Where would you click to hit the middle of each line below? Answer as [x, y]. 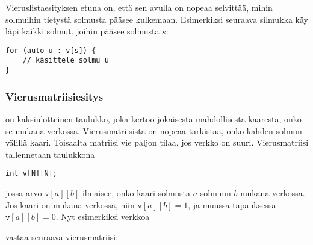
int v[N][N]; [31, 174]
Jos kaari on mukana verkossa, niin [70, 204]
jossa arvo [24, 193]
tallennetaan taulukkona [50, 154]
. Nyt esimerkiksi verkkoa [103, 216]
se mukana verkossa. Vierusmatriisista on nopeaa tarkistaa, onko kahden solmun [154, 130]
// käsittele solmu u [66, 60]
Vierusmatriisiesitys [54, 96]
